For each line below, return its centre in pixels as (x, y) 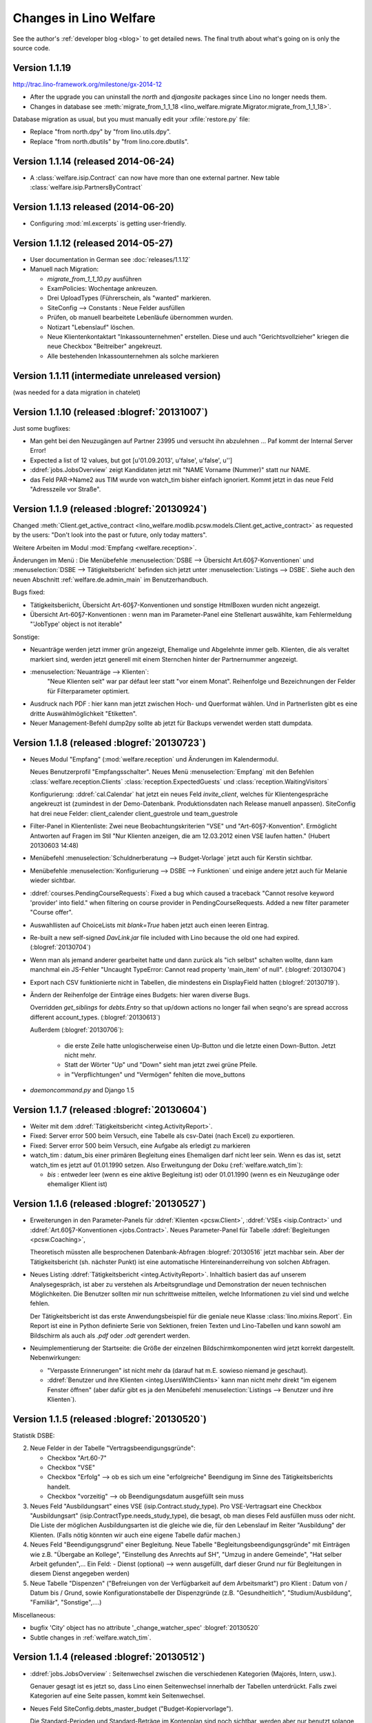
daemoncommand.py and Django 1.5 (82, 1090)
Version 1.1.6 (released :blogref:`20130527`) (109, 1204)
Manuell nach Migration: (64, 269)
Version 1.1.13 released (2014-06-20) (94, 207)
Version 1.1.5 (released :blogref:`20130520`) (110, 1419)
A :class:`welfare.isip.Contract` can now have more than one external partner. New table (155, 177)
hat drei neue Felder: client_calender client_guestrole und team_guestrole (134, 813)
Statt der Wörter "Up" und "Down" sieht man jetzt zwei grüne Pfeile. (161, 1065)
